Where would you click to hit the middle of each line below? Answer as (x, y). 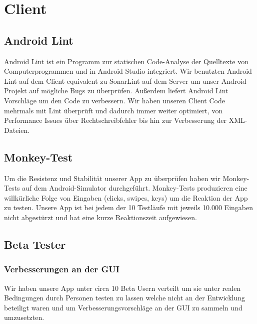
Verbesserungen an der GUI (62, 269)
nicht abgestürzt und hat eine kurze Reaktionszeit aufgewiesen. (100, 217)
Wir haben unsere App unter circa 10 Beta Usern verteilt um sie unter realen (122, 288)
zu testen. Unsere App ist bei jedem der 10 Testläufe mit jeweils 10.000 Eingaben (129, 207)
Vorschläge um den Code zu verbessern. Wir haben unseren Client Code (114, 100)
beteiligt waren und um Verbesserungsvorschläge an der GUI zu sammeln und (123, 307)
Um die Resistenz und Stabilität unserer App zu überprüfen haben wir (112, 178)
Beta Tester (35, 244)
